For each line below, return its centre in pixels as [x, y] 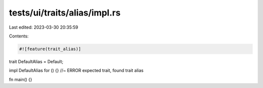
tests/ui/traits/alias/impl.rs [65, 13]
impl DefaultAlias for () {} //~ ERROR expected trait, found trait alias [76, 70]
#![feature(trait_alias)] [50, 49]
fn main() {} [21, 79]
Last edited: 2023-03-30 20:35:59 [44, 27]
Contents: [19, 36]
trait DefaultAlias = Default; [36, 61]
